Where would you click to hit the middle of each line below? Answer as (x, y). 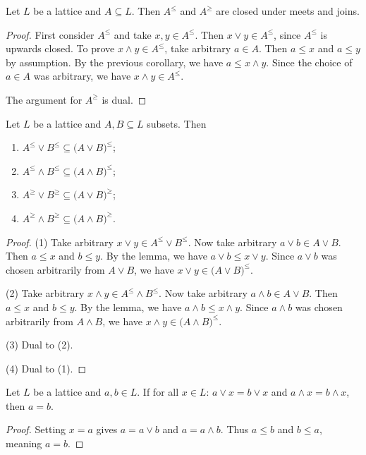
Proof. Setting (36, 429)
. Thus (234, 429)
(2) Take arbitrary (45, 293)
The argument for (44, 99)
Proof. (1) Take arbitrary (60, 242)
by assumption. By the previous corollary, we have (115, 62)
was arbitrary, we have (82, 76)
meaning (24, 443)
